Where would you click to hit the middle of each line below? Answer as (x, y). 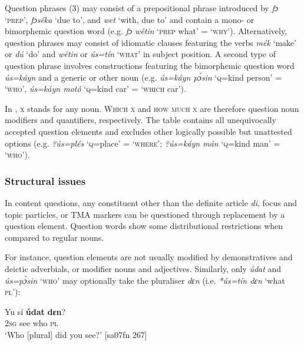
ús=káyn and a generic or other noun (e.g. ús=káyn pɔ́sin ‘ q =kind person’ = (143, 77)
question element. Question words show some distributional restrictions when (144, 226)
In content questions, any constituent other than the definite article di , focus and (151, 202)
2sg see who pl (32, 323)
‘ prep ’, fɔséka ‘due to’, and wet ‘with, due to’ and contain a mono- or (130, 19)
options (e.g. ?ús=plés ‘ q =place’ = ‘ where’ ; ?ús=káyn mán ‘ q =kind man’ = (143, 143)
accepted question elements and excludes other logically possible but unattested (148, 131)
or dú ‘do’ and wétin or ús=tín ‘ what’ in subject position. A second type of (140, 54)
